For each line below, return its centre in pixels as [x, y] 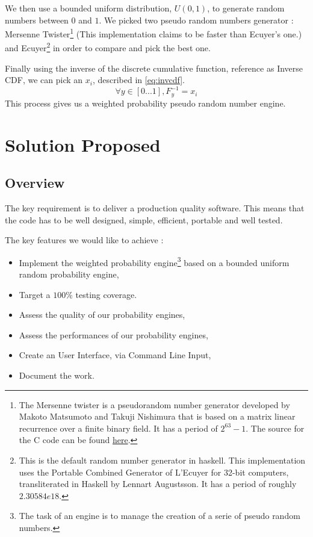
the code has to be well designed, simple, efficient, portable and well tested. [144, 219]
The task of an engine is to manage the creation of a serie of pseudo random [160, 516]
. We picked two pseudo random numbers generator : [196, 20]
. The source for [275, 428]
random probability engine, [69, 274]
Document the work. [57, 375]
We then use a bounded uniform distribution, [88, 8]
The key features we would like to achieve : [84, 240]
